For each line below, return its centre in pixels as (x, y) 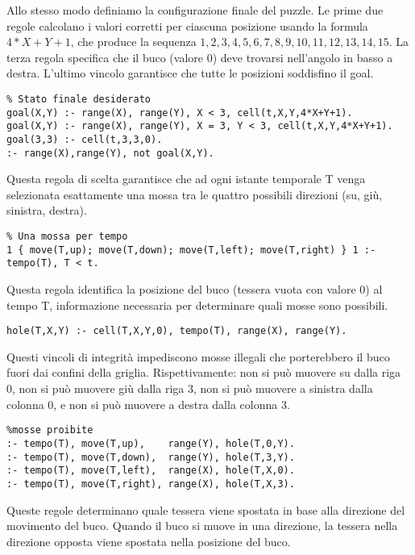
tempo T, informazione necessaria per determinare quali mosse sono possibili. (197, 305)
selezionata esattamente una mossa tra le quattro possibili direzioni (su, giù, (195, 194)
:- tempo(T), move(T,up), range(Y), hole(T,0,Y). (151, 443)
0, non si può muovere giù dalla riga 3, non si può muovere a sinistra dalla (190, 388)
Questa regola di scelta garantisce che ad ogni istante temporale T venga (186, 179)
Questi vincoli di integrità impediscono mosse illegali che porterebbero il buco (198, 356)
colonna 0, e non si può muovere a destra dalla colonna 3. (148, 404)
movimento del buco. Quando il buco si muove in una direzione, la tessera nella (202, 526)
